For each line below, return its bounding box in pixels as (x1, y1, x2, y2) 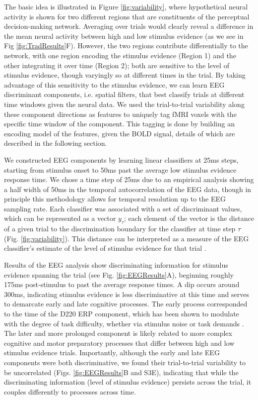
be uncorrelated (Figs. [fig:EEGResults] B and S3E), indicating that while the (4, 367, 239, 377)
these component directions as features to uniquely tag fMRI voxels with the (4, 108, 237, 119)
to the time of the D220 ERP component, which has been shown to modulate (4, 308, 239, 319)
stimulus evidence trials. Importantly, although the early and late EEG (4, 347, 220, 358)
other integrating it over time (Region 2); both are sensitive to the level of (4, 60, 229, 70)
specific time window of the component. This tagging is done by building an (4, 118, 235, 129)
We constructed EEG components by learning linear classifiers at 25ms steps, (4, 154, 239, 165)
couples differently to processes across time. (4, 386, 136, 397)
